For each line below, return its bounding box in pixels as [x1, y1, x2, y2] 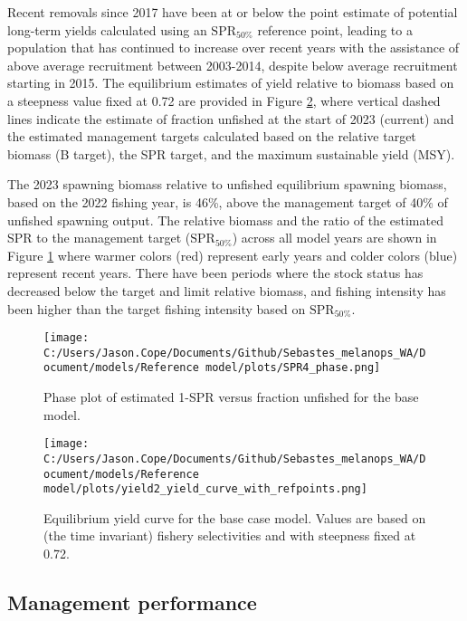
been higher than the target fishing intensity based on [7, 299, 306, 318]
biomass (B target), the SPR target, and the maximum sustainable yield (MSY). [7, 144, 455, 163]
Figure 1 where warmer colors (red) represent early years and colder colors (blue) [7, 245, 458, 264]
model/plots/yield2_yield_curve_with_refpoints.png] [43, 482, 367, 496]
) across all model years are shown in [232, 228, 437, 247]
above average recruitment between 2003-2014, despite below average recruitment [7, 55, 458, 74]
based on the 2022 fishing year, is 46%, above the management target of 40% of [7, 192, 448, 211]
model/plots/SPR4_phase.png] [205, 361, 381, 375]
